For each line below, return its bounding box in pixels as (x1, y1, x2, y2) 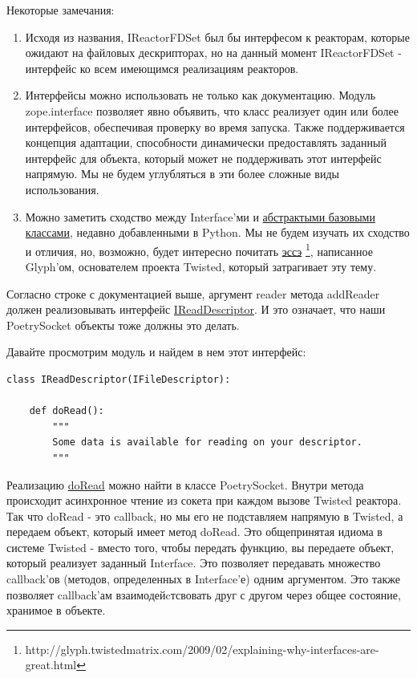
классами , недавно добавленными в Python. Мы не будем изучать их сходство (25, 224, 410, 241)
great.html (25, 656, 77, 673)
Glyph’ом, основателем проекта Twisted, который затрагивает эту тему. (25, 258, 377, 274)
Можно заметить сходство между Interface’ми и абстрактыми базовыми (25, 208, 375, 225)
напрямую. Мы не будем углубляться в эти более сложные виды (25, 165, 339, 182)
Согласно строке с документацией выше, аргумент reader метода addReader (6, 285, 380, 302)
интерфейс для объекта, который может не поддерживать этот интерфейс (25, 149, 382, 166)
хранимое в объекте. (6, 602, 106, 619)
